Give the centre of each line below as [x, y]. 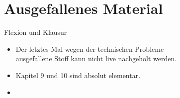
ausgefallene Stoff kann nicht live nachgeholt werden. [96, 58]
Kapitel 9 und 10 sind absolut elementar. [78, 75]
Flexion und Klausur [36, 32]
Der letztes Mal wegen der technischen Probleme [90, 49]
